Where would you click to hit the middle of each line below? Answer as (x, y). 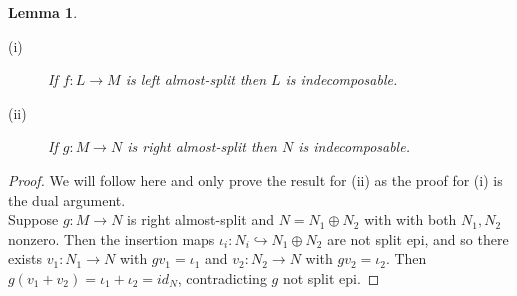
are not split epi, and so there (418, 238)
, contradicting (222, 277)
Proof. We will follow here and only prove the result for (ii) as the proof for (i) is (255, 179)
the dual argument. (67, 199)
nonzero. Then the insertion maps (111, 238)
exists (25, 258)
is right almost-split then (202, 146)
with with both (410, 219)
